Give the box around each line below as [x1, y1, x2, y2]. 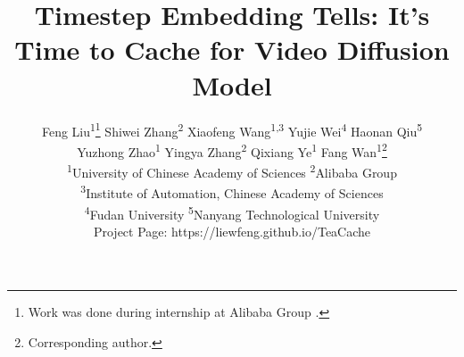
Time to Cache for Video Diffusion [14, 31, 450, 68]
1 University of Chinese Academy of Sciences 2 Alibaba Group [67, 161, 397, 181]
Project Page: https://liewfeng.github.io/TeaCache [93, 221, 371, 240]
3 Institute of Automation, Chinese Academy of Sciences [80, 181, 384, 202]
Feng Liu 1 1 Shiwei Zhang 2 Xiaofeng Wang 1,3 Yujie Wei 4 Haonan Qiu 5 [41, 119, 423, 140]
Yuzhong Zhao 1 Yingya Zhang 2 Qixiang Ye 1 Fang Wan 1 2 [77, 139, 387, 161]
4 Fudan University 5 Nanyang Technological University [84, 202, 380, 223]
